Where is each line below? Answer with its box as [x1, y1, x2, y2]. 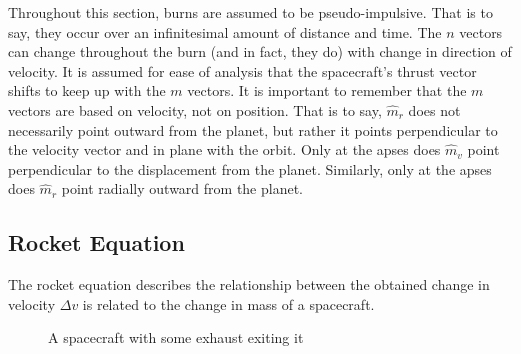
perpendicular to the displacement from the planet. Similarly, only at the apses [8, 158, 492, 179]
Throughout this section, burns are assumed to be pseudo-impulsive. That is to [8, 2, 493, 22]
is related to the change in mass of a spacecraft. [82, 293, 375, 314]
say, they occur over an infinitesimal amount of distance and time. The [8, 21, 442, 42]
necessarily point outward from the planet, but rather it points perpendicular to [8, 119, 498, 140]
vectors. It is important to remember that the [187, 80, 467, 101]
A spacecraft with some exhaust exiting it [48, 327, 304, 348]
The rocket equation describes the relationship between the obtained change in [8, 274, 490, 295]
